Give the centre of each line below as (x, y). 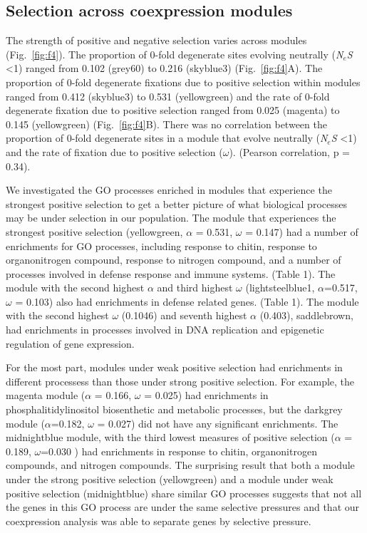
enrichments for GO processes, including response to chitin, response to (161, 245)
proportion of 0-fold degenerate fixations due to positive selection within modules (183, 82)
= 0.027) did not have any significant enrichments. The (218, 423)
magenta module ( (46, 395)
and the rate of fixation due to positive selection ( (114, 151)
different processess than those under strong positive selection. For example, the (180, 381)
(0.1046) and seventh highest (184, 315)
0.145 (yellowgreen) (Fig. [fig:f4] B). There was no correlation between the (166, 124)
